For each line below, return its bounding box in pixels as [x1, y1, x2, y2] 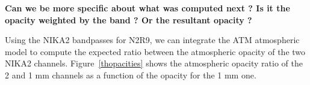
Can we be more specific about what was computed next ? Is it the [5, 2, 290, 14]
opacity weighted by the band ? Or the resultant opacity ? [5, 13, 252, 26]
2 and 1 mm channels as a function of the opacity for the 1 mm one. [5, 68, 256, 81]
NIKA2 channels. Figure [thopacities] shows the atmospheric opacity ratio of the [5, 57, 303, 69]
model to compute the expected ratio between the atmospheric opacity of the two [5, 45, 306, 57]
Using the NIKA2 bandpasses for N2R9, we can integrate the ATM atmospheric [5, 34, 300, 46]
